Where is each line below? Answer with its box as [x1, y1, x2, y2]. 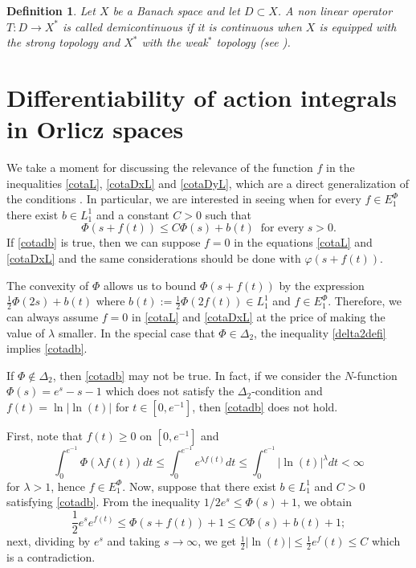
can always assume [6, 309, 99, 325]
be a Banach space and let [112, 2, 240, 18]
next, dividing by [6, 533, 91, 550]
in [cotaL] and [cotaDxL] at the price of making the [132, 309, 385, 325]
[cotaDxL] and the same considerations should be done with [6, 250, 301, 267]
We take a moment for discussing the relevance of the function [6, 159, 313, 176]
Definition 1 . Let [6, 2, 96, 18]
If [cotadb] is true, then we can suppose [6, 234, 201, 251]
